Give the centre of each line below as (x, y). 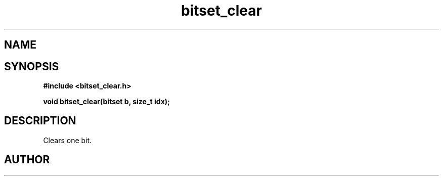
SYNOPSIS (32, 66)
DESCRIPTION (40, 121)
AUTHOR (27, 160)
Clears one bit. (68, 140)
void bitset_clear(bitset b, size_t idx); (106, 102)
